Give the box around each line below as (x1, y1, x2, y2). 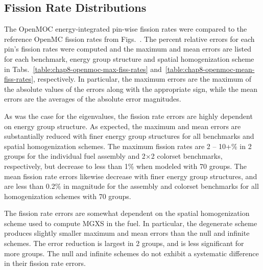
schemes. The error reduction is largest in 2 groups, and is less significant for (4, 238, 244, 249)
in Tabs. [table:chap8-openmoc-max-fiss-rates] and (4, 63, 162, 74)
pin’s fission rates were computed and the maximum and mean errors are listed (4, 43, 252, 54)
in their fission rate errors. (4, 258, 86, 268)
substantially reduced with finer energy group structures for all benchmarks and (4, 131, 254, 141)
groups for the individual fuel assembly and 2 (4, 151, 146, 161)
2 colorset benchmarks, (151, 151, 223, 161)
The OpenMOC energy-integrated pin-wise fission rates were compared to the (4, 23, 247, 34)
